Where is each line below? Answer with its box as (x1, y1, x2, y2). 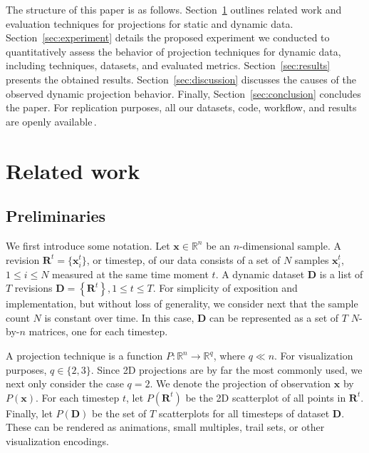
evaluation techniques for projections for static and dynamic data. (6, 16, 293, 31)
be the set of (92, 405, 147, 420)
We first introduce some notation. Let (6, 238, 170, 253)
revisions (14, 280, 53, 295)
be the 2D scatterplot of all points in (185, 390, 346, 404)
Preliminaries (6, 205, 106, 227)
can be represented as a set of (209, 310, 339, 325)
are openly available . (6, 113, 97, 128)
